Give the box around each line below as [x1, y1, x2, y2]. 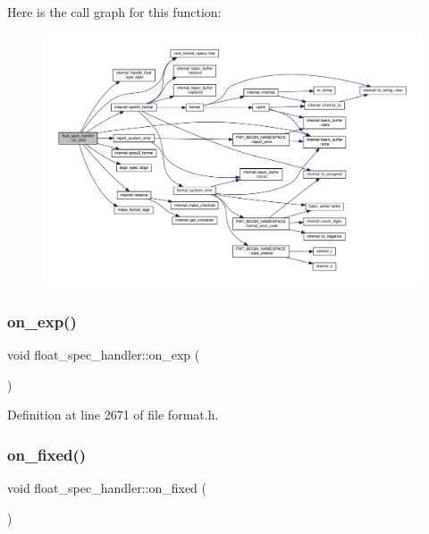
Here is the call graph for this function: [7, 3, 222, 21]
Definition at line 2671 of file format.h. [7, 405, 219, 424]
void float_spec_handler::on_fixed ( [7, 479, 206, 497]
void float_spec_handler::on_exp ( [7, 345, 200, 364]
